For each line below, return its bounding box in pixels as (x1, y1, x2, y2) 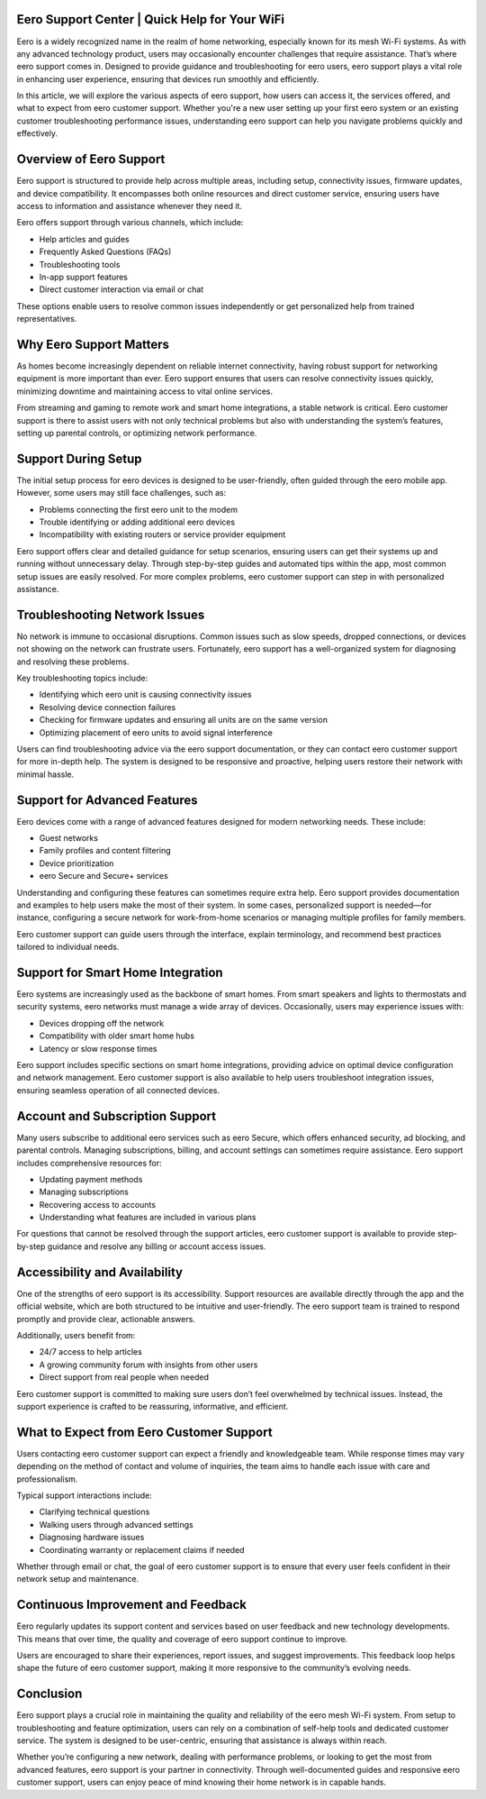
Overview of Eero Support (16, 151, 166, 167)
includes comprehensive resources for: (16, 1157, 162, 1168)
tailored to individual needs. (16, 942, 120, 953)
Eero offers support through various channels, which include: (16, 217, 244, 228)
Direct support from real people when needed (39, 1372, 209, 1383)
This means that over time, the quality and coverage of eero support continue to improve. (16, 1633, 348, 1644)
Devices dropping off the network (39, 1018, 165, 1028)
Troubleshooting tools (39, 259, 121, 269)
